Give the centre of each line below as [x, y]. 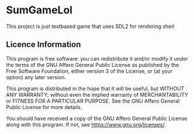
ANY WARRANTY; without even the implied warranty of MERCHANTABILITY [97, 94]
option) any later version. [36, 77]
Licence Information [44, 45]
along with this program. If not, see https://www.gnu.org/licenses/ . [86, 124]
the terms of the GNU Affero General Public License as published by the [93, 65]
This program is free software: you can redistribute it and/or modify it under [97, 58]
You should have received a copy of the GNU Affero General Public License [97, 118]
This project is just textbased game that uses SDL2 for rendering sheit [90, 26]
